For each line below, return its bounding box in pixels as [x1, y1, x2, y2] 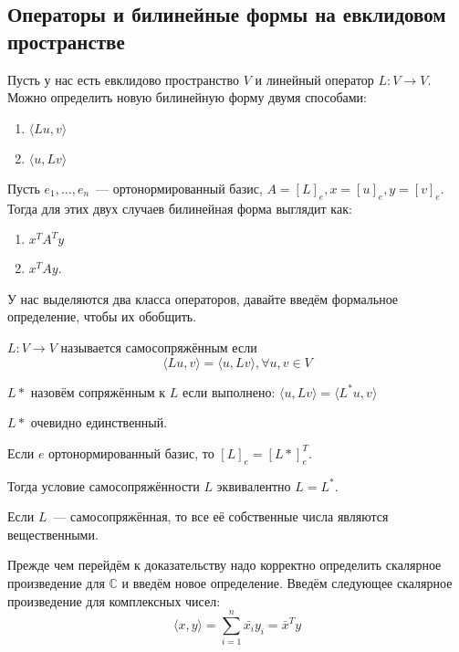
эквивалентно [216, 476, 291, 495]
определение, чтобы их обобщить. [7, 307, 197, 326]
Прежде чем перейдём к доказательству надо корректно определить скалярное [7, 555, 442, 574]
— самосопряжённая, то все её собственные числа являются [53, 507, 389, 526]
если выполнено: [182, 382, 276, 401]
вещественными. [7, 524, 99, 543]
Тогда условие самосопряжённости [7, 476, 200, 495]
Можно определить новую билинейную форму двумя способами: [7, 88, 367, 107]
